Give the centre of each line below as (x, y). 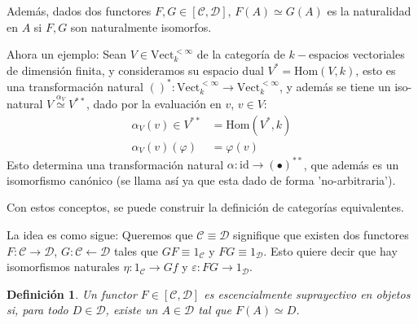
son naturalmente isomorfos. (141, 26)
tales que (136, 250)
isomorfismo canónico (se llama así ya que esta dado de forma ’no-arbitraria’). (201, 180)
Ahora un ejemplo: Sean (67, 54)
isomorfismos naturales (63, 267)
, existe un (132, 310)
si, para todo (37, 310)
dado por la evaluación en (157, 104)
